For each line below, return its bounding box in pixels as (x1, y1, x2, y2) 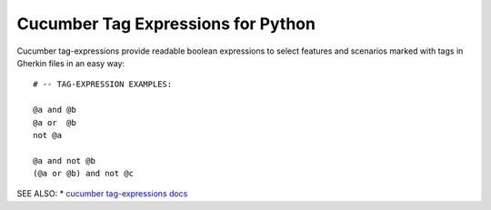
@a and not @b (33, 155, 95, 165)
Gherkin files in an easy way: (16, 57, 125, 68)
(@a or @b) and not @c (33, 168, 135, 179)
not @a (33, 130, 63, 140)
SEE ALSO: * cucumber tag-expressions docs (16, 188, 188, 199)
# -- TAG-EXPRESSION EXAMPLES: (33, 79, 173, 90)
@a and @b (33, 105, 76, 115)
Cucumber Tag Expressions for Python (16, 14, 316, 34)
